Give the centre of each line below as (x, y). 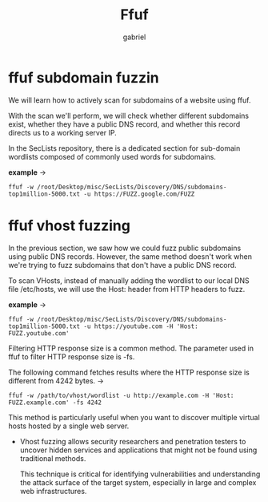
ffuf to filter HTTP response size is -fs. (72, 356)
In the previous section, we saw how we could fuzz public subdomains (125, 248)
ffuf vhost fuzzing (69, 225)
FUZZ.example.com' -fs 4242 (55, 403)
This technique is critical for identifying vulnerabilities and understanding (140, 474)
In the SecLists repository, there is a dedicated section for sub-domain (124, 148)
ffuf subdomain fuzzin (84, 77)
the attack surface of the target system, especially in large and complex (138, 482)
